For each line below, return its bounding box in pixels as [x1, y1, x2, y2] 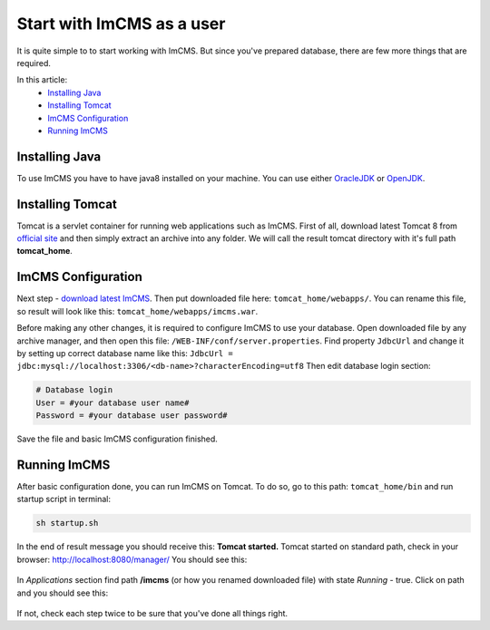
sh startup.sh [35, 518, 99, 528]
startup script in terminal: [16, 494, 111, 505]
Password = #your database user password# [35, 411, 228, 421]
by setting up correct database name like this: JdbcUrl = [16, 347, 233, 358]
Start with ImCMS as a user [16, 14, 226, 34]
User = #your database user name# [35, 397, 190, 408]
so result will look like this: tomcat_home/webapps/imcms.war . [16, 305, 259, 316]
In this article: [16, 74, 68, 85]
